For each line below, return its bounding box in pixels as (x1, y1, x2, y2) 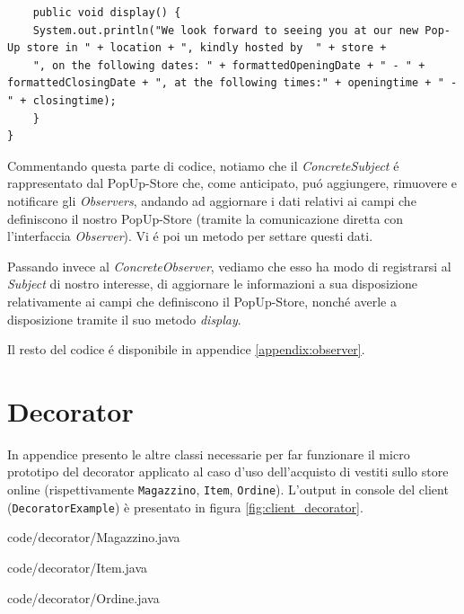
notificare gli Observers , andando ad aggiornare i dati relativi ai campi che (7, 191, 416, 209)
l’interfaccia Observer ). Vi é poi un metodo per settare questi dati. (7, 227, 373, 245)
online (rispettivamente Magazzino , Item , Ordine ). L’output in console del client (7, 480, 449, 498)
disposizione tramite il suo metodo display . (7, 309, 241, 328)
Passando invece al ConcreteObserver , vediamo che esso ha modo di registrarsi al (7, 256, 451, 275)
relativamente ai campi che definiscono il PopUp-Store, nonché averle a (7, 291, 397, 310)
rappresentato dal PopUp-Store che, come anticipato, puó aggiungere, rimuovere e (7, 174, 458, 192)
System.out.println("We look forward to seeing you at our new (32, 23, 419, 37)
